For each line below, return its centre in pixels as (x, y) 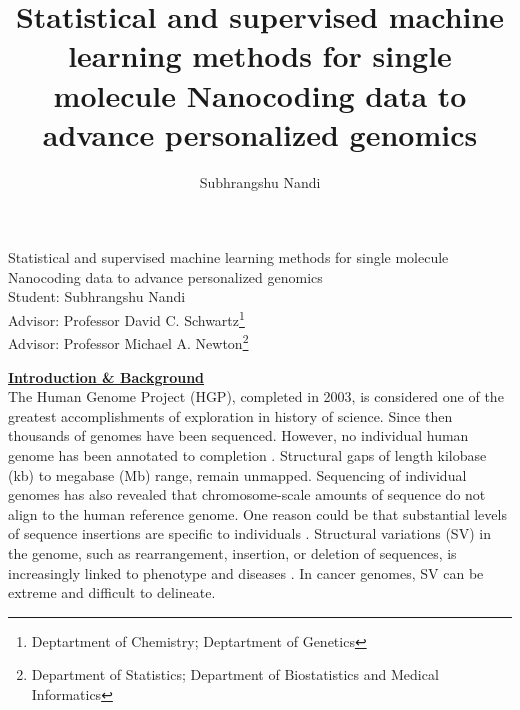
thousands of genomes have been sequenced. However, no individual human (238, 435)
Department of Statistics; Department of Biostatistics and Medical (235, 674)
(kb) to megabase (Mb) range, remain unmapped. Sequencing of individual (237, 474)
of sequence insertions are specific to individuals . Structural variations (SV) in (249, 533)
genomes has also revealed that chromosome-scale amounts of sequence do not (247, 494)
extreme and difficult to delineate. (112, 592)
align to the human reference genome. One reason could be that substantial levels (257, 513)
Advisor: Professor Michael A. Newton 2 (128, 341)
